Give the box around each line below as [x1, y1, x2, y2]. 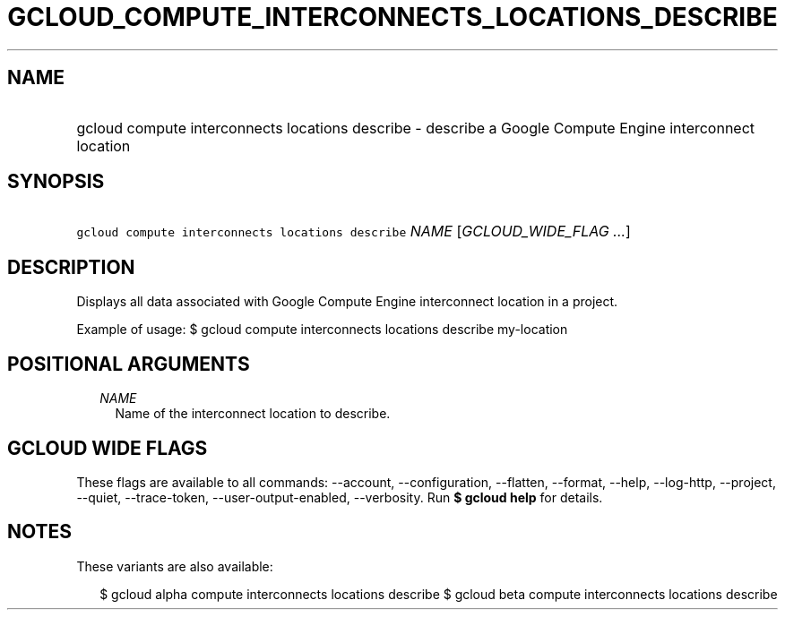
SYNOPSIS [7, 170, 105, 193]
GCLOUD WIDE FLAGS [7, 436, 208, 459]
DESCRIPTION [7, 255, 135, 279]
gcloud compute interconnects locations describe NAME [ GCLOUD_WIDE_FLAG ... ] [76, 222, 631, 241]
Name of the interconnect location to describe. [115, 406, 391, 422]
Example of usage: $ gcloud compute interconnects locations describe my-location [76, 321, 568, 338]
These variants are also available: [76, 558, 273, 574]
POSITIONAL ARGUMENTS [7, 352, 250, 375]
